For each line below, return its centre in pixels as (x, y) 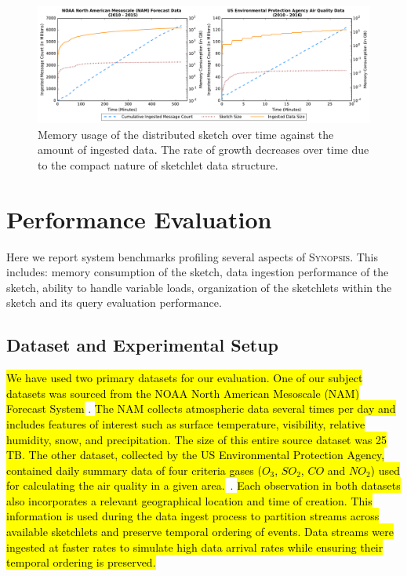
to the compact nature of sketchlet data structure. (158, 164)
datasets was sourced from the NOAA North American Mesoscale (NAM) (183, 393)
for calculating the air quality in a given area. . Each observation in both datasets (203, 485)
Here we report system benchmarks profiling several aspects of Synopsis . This (193, 256)
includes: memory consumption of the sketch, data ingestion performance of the (198, 272)
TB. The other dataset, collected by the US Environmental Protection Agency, (196, 455)
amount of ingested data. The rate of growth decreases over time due (203, 149)
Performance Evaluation (139, 219)
